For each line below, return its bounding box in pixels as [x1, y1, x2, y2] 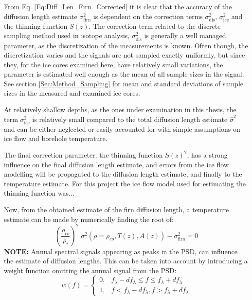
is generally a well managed [144, 30, 226, 40]
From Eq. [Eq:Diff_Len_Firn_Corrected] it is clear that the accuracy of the [4, 1, 232, 11]
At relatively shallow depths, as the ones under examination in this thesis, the [4, 104, 236, 115]
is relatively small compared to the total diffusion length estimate [32, 114, 228, 124]
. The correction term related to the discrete [89, 20, 221, 31]
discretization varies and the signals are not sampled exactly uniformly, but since [4, 50, 245, 60]
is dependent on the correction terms [93, 11, 203, 21]
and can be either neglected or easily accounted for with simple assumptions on [4, 123, 240, 134]
